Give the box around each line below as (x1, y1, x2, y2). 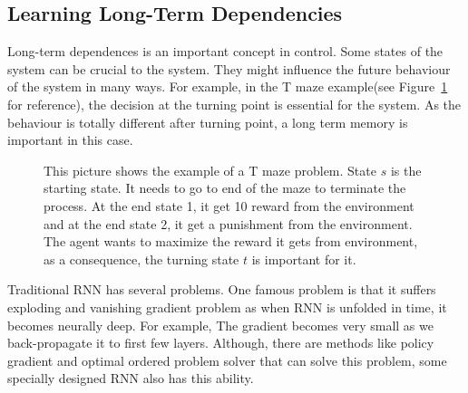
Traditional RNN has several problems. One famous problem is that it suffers (7, 280, 436, 299)
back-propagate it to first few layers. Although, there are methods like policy (7, 333, 434, 352)
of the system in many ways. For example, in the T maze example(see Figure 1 (7, 77, 448, 96)
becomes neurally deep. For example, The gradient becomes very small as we (7, 315, 434, 334)
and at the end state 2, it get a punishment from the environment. (44, 214, 413, 233)
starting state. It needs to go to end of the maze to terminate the (44, 178, 406, 197)
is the (390, 160, 422, 179)
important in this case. (7, 130, 133, 149)
